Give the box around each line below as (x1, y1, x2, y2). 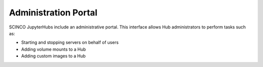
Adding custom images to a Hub (21, 53, 86, 59)
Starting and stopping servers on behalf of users (21, 40, 119, 45)
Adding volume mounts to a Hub (21, 46, 86, 52)
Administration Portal (9, 7, 97, 18)
